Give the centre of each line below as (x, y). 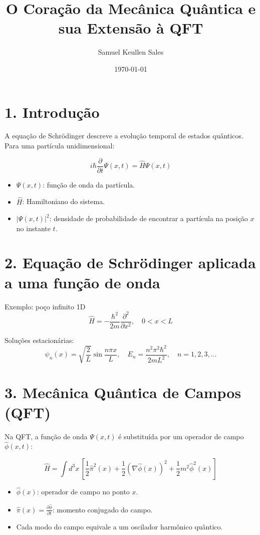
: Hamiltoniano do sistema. (64, 201)
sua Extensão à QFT (131, 28)
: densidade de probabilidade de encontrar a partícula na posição (149, 218)
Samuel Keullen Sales (131, 52)
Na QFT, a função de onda (46, 436)
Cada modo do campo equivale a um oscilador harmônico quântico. (119, 526)
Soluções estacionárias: (39, 340)
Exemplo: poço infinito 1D (45, 306)
